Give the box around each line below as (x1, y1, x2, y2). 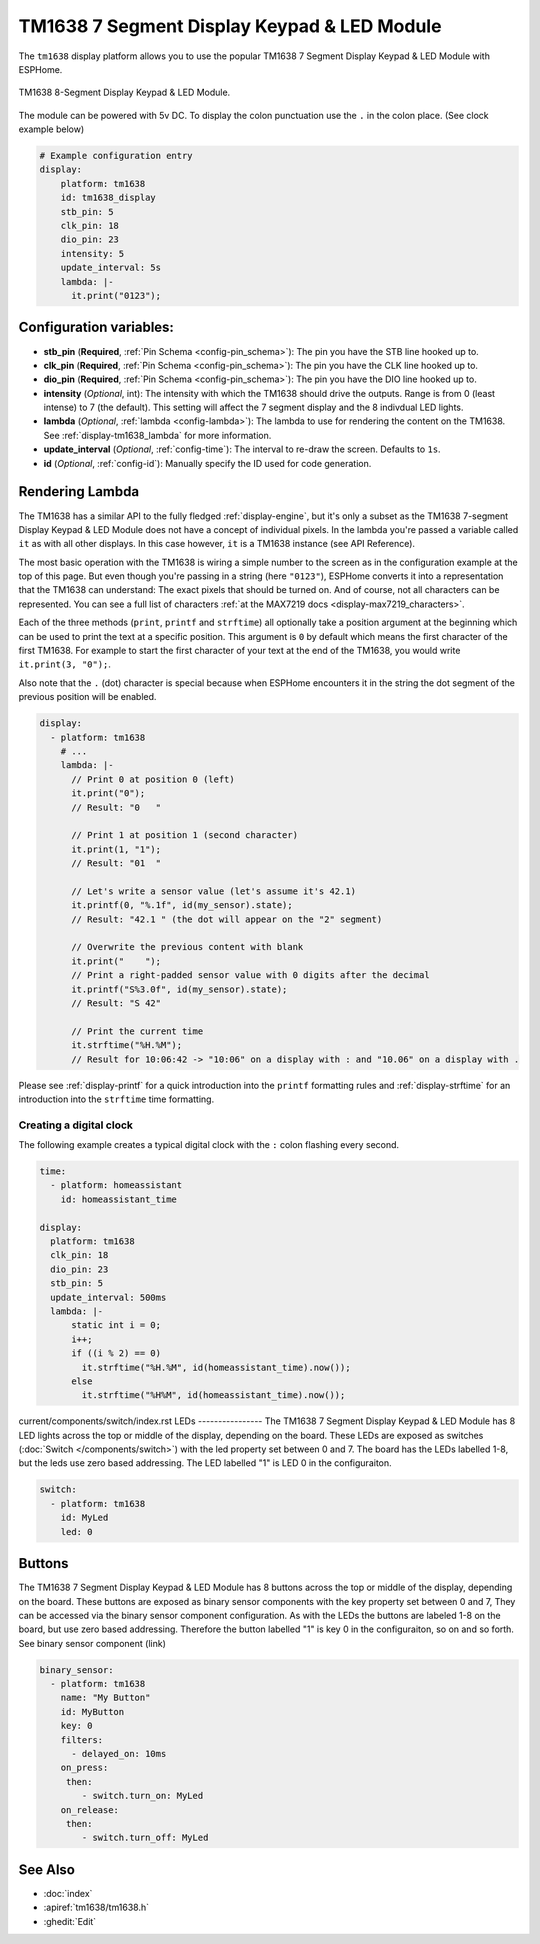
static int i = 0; (71, 1320, 162, 1331)
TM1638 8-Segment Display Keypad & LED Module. (18, 86, 231, 99)
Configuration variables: (18, 319, 175, 336)
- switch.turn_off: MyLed (81, 1832, 209, 1844)
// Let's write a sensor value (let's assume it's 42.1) (71, 885, 357, 897)
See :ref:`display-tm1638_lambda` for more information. (43, 429, 272, 441)
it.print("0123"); (71, 290, 162, 301)
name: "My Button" (60, 1692, 151, 1704)
